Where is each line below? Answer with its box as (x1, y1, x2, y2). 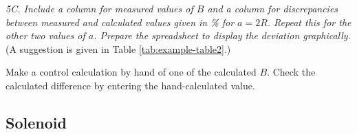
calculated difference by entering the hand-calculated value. (6, 78, 255, 92)
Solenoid (6, 111, 67, 133)
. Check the (267, 65, 316, 79)
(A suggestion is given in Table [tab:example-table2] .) (6, 41, 231, 56)
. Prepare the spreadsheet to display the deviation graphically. (94, 28, 351, 43)
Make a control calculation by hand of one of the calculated (6, 65, 257, 79)
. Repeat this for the (267, 14, 351, 29)
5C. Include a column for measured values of (6, 1, 193, 15)
